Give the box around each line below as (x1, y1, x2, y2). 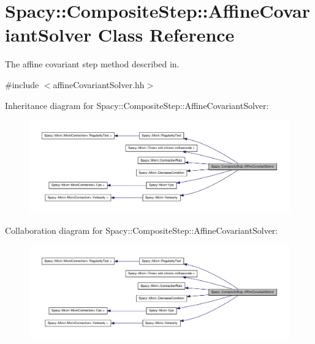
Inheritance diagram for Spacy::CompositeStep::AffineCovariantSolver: (5, 99, 269, 111)
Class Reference (97, 22, 235, 47)
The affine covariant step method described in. (5, 58, 180, 70)
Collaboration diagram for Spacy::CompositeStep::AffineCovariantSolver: (5, 224, 278, 237)
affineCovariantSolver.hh (53, 78, 145, 91)
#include (5, 78, 39, 91)
